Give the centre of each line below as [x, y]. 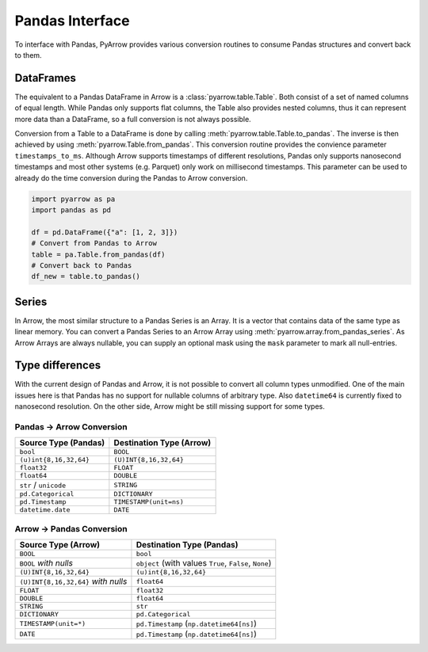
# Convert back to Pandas [82, 265]
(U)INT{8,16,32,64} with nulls [73, 581]
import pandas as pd [71, 210]
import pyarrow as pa [73, 199]
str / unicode [43, 485]
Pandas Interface [72, 21]
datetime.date [45, 510]
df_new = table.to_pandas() [86, 276]
